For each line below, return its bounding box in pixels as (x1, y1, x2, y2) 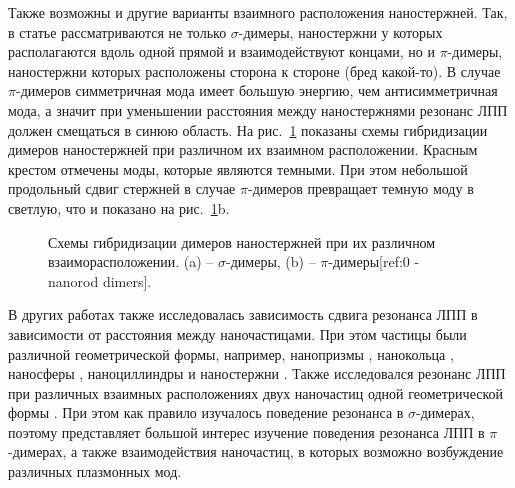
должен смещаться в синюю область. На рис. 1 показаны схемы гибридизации (8, 119, 488, 140)
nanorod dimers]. (48, 270, 152, 291)
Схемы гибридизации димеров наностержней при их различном (48, 231, 436, 252)
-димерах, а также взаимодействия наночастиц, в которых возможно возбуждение (8, 441, 504, 462)
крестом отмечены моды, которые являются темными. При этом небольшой (8, 158, 468, 179)
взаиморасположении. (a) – (48, 251, 214, 272)
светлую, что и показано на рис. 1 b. (8, 197, 230, 218)
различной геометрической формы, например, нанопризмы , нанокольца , (8, 343, 454, 364)
